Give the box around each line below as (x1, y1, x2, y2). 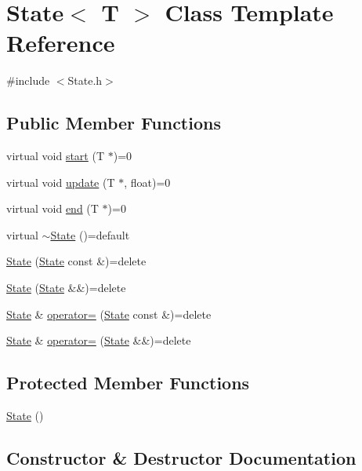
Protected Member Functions (6, 371, 250, 395)
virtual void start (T (6, 148, 105, 164)
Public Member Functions (6, 111, 221, 135)
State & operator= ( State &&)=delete (6, 332, 191, 349)
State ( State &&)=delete (6, 279, 126, 296)
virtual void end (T (6, 200, 99, 217)
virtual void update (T (6, 173, 115, 190)
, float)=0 (124, 173, 171, 190)
